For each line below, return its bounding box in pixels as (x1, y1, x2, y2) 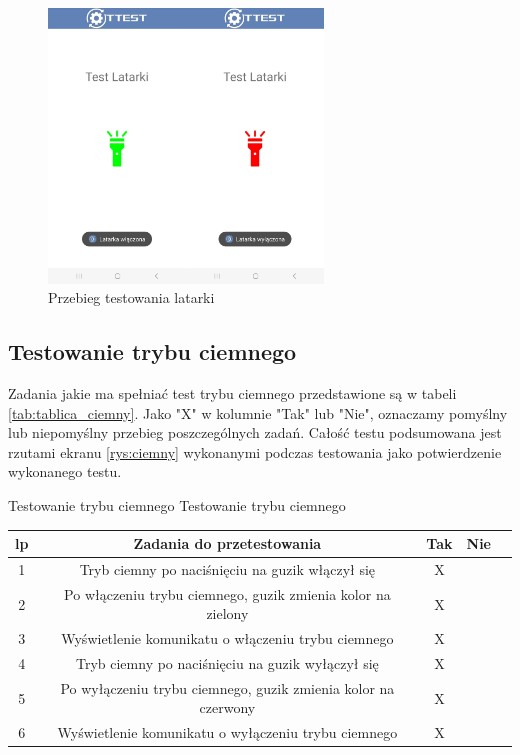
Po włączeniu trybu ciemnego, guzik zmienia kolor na (64, 583, 391, 604)
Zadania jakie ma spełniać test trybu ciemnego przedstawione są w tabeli (8, 382, 457, 403)
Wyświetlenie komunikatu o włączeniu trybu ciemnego (61, 628, 394, 649)
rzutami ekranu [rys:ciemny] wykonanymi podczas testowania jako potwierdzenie (8, 441, 502, 462)
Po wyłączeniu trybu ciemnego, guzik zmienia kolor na (60, 677, 395, 698)
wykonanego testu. (8, 461, 122, 482)
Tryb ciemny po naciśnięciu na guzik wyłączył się (75, 653, 379, 674)
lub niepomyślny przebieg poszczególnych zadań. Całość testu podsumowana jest (8, 422, 502, 443)
